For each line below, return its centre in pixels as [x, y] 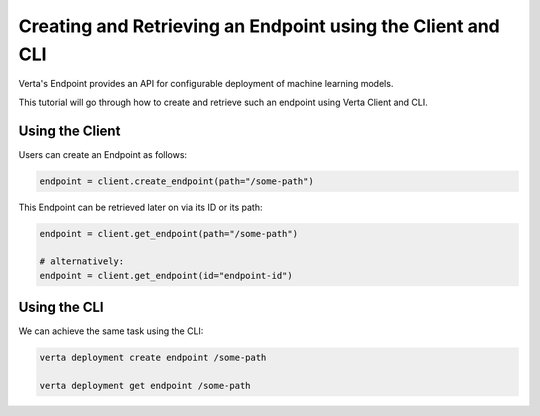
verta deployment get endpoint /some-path [145, 386]
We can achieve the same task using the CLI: [111, 331]
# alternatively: [82, 261]
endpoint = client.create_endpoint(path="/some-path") [176, 181]
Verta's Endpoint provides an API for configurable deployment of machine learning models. [206, 84]
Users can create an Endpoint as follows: [103, 154]
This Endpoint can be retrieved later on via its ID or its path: [140, 207]
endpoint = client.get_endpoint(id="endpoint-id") [166, 275]
